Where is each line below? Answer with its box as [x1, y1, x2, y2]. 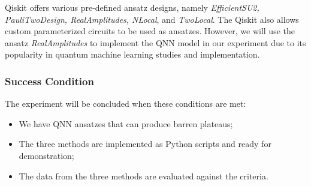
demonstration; [19, 149, 74, 161]
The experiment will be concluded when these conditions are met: [5, 97, 246, 110]
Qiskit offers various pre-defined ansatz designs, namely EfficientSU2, [5, 1, 259, 13]
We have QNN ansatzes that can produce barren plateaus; [19, 117, 233, 130]
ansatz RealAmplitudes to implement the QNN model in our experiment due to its [5, 36, 306, 49]
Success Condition [5, 73, 94, 88]
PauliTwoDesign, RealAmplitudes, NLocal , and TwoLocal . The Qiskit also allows [5, 13, 299, 25]
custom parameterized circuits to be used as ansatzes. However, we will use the [5, 25, 295, 37]
